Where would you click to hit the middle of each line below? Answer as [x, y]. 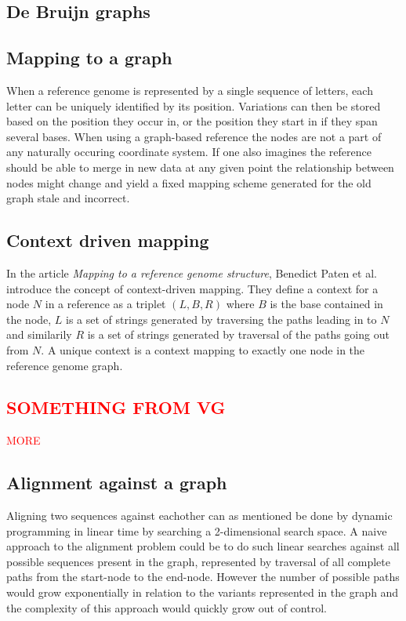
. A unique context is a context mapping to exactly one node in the [203, 349]
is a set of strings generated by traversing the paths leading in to [221, 319]
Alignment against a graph [117, 483]
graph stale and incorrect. [68, 198]
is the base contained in [326, 304]
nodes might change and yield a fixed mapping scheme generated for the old [189, 182]
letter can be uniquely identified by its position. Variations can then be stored [194, 105]
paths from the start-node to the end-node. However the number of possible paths [203, 577]
